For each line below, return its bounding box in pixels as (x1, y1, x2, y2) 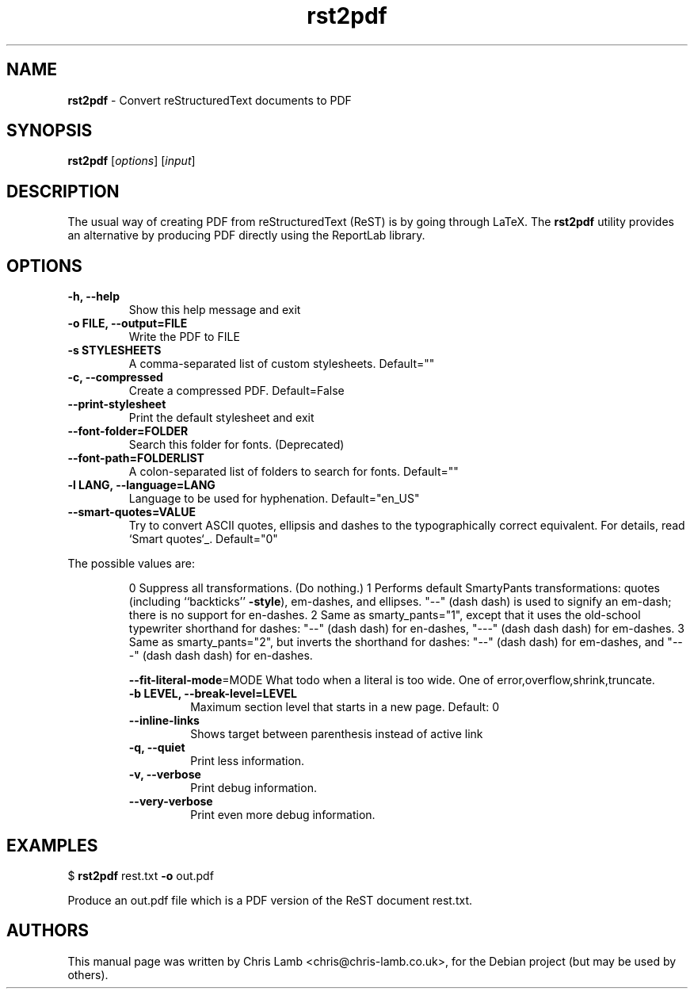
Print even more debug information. (190, 808, 376, 822)
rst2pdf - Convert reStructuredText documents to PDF (67, 93, 352, 107)
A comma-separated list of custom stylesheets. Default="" (128, 357, 435, 371)
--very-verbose (128, 794, 213, 809)
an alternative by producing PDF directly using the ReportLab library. (67, 228, 425, 243)
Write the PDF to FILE (128, 330, 240, 344)
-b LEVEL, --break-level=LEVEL (128, 687, 298, 701)
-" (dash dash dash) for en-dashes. (128, 649, 313, 663)
